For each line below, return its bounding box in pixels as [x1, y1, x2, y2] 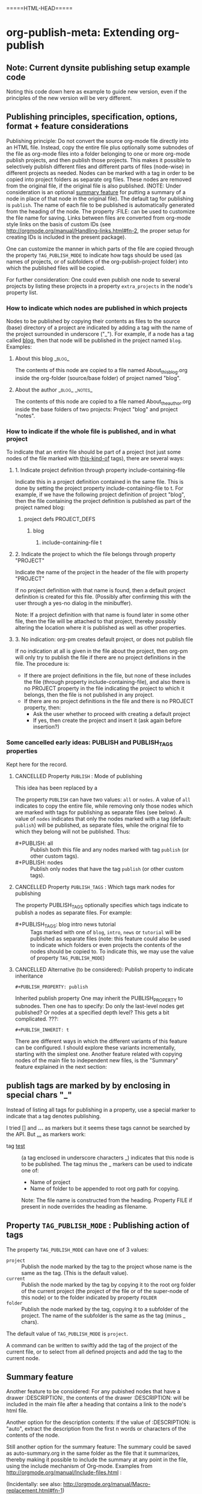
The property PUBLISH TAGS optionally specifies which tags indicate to [14, 901, 189, 910]
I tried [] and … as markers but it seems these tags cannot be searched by [6, 1124, 191, 1132]
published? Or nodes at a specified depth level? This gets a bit [14, 1008, 170, 1016]
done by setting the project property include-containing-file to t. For [14, 484, 183, 492]
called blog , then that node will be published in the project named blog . [6, 337, 182, 344]
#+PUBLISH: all [14, 840, 54, 847]
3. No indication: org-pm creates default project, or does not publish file [14, 636, 194, 643]
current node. [6, 1354, 40, 1361]
